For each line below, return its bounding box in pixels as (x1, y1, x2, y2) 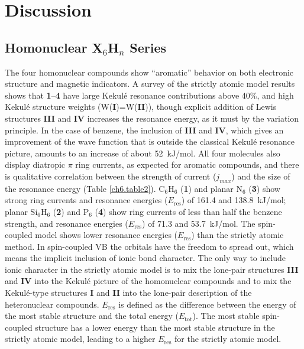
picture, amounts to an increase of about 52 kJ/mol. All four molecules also (5, 146, 280, 159)
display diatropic (5, 158, 66, 171)
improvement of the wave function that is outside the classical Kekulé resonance (5, 135, 295, 148)
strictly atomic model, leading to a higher (5, 332, 156, 345)
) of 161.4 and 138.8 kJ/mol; (181, 194, 286, 206)
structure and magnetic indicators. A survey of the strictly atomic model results (5, 77, 295, 90)
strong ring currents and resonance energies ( (5, 194, 168, 206)
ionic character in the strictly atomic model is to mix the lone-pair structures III (5, 263, 299, 275)
